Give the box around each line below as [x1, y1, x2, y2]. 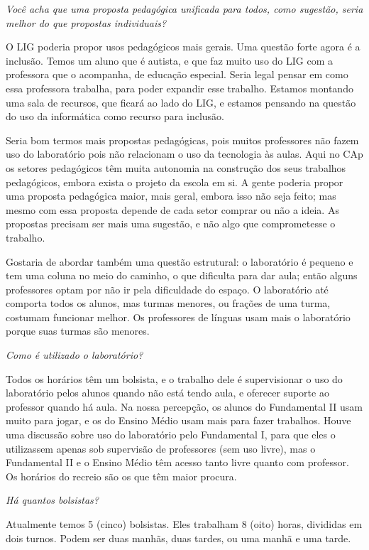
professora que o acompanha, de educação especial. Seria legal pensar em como [6, 67, 348, 82]
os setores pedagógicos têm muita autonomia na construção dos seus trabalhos [6, 160, 346, 175]
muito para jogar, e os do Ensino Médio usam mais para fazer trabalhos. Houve [6, 413, 351, 428]
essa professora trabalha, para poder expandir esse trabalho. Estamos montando [6, 80, 353, 95]
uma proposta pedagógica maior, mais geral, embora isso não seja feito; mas [6, 188, 336, 203]
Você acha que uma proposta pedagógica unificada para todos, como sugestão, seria [6, 1, 363, 16]
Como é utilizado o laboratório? [6, 347, 143, 362]
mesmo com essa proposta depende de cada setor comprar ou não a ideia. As [6, 202, 339, 217]
